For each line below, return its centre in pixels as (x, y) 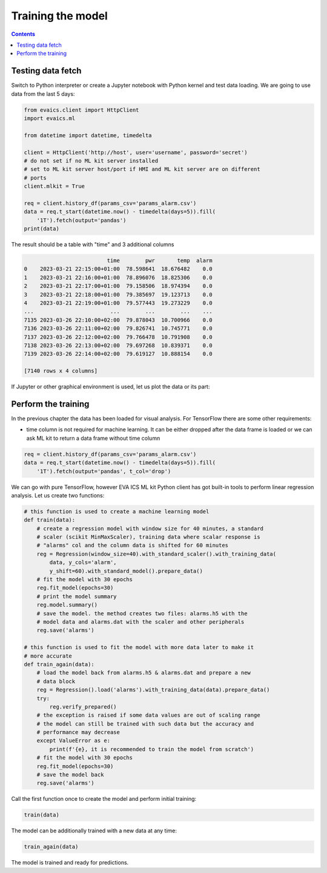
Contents (23, 34)
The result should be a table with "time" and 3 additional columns (93, 244)
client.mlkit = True (54, 186)
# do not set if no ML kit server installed (91, 160)
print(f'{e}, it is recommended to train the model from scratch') (152, 749)
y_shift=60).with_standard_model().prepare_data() (126, 571)
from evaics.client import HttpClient (81, 110)
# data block (56, 681)
